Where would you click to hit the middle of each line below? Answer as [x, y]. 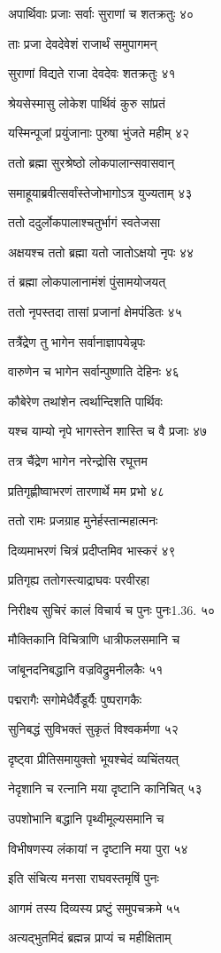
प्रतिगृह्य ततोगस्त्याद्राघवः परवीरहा [79, 580]
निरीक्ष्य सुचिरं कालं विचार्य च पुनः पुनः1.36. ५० [111, 609]
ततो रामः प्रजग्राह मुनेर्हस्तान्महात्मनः [83, 520]
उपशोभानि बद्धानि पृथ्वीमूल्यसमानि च [86, 819]
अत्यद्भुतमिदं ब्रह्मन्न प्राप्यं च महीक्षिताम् [90, 937]
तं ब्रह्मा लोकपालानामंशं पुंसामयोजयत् [87, 282]
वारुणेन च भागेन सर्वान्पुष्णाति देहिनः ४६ [94, 371]
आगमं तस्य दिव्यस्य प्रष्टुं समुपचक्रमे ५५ [94, 907]
